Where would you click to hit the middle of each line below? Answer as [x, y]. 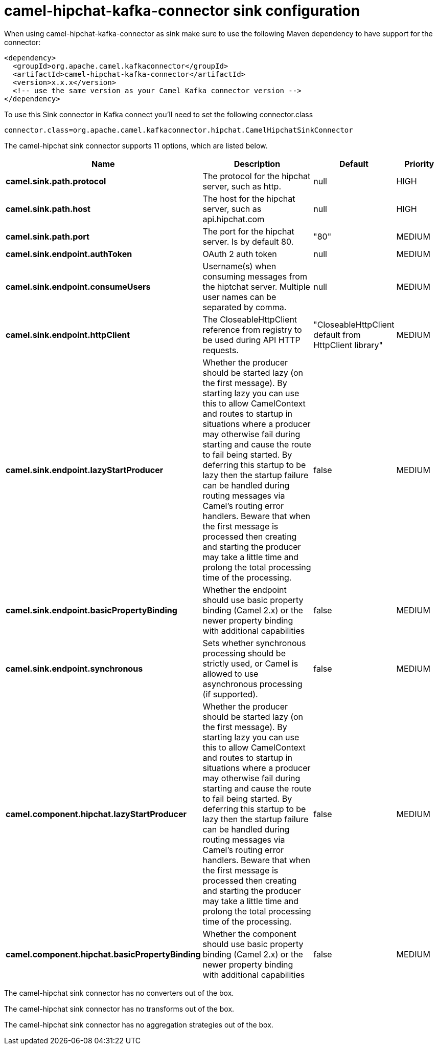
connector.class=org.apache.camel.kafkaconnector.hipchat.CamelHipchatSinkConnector [179, 130]
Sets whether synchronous [254, 643]
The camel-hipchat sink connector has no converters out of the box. [119, 993]
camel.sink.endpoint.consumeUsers [78, 286]
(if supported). [230, 694]
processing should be [244, 653]
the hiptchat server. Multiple [256, 286]
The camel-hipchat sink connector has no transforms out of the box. [119, 1009]
